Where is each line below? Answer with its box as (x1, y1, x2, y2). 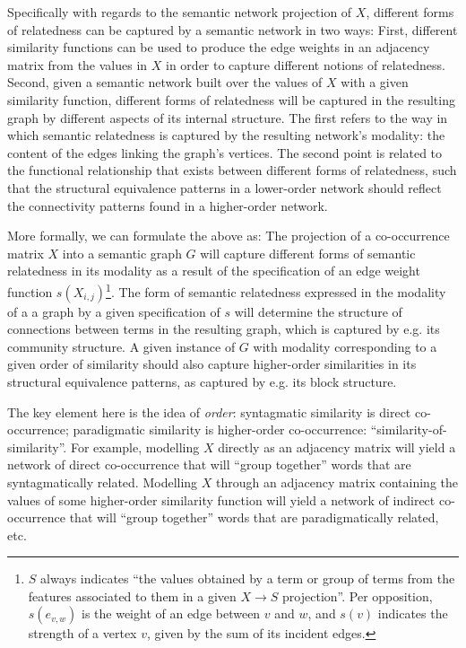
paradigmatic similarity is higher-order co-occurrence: (73, 420, 367, 439)
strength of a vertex (28, 624, 137, 643)
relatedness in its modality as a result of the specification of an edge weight (7, 261, 420, 280)
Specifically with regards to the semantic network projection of (7, 3, 352, 21)
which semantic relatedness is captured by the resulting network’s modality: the (7, 126, 445, 144)
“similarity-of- (370, 420, 447, 439)
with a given (341, 73, 409, 92)
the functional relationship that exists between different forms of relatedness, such (7, 161, 457, 180)
